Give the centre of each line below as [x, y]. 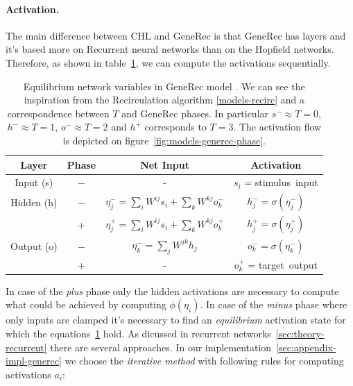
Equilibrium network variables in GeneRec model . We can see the [164, 86]
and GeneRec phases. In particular [195, 113]
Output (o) [34, 245]
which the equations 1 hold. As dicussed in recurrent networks [138, 334]
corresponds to [175, 127]
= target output [283, 264]
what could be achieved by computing [86, 304]
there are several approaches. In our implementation [161, 347]
